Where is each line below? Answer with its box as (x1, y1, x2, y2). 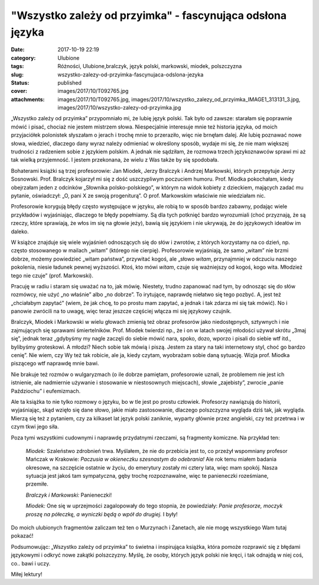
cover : (11, 88, 28, 95)
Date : (11, 46, 25, 53)
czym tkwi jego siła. (11, 423, 59, 430)
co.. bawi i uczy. (11, 560, 51, 567)
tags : (11, 63, 24, 70)
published (57, 79, 82, 86)
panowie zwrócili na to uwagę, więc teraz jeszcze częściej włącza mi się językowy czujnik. (11, 308, 232, 315)
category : (11, 54, 36, 62)
